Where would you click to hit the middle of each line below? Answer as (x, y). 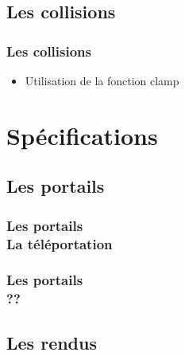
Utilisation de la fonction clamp (102, 80)
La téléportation (60, 243)
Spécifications (82, 135)
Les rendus (52, 342)
